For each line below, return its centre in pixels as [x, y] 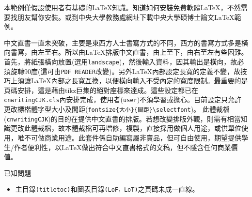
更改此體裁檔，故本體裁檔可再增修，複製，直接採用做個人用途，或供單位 [126, 128]
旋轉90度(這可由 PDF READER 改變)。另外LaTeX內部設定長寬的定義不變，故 [125, 71]
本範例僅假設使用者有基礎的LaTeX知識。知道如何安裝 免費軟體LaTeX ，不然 [122, 7]
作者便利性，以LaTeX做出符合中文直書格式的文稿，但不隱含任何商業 [122, 147]
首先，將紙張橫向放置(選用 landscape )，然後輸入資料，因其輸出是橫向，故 [121, 61]
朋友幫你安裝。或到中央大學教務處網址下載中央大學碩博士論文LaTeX [126, 17]
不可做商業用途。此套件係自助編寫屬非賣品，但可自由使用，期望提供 [133, 138]
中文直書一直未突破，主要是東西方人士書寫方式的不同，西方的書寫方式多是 [123, 42]
